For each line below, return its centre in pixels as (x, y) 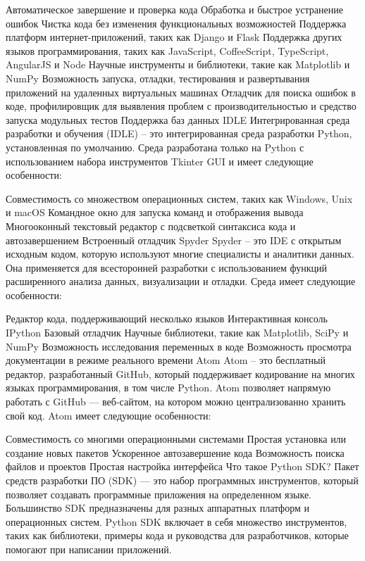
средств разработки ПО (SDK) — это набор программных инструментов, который (182, 480)
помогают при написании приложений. (89, 549)
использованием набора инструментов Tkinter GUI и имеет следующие (160, 161)
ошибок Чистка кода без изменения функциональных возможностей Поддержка (176, 23)
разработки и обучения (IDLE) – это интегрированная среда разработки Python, (179, 133)
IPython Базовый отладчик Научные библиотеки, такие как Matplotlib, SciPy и (177, 333)
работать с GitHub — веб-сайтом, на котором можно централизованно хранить (176, 402)
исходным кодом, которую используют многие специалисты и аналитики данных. (180, 254)
